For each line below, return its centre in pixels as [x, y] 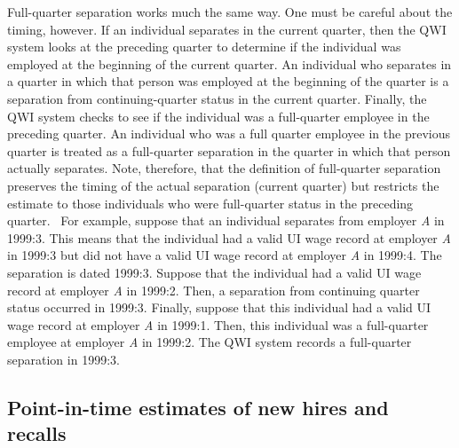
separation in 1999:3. [63, 359]
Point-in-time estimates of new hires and [198, 407]
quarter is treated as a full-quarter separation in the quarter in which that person [229, 150]
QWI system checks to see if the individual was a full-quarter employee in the [218, 116]
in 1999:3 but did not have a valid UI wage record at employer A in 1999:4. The [225, 255]
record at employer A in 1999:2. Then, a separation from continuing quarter [214, 290]
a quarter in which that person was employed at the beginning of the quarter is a [228, 81]
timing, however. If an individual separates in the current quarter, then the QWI [227, 29]
